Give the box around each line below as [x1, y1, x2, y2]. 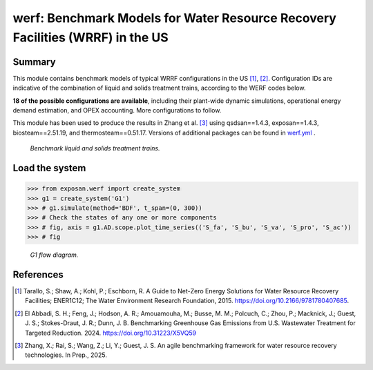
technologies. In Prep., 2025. [25, 351, 107, 359]
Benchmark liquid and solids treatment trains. [30, 144, 160, 153]
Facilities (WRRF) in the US [12, 30, 169, 45]
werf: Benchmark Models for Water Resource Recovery [12, 10, 336, 26]
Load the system [12, 162, 86, 174]
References [12, 269, 64, 280]
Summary [12, 56, 56, 68]
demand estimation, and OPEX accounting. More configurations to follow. [12, 106, 222, 115]
